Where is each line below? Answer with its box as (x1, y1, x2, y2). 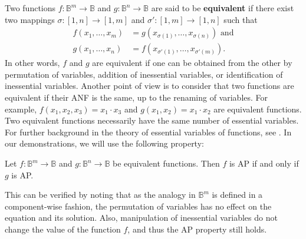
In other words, (5, 57, 60, 69)
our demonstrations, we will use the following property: (5, 137, 204, 150)
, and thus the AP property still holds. (127, 223, 267, 235)
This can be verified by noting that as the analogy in (5, 188, 196, 201)
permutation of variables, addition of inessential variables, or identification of (5, 68, 283, 80)
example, (5, 102, 37, 115)
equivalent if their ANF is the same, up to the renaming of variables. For (5, 91, 268, 104)
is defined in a (212, 188, 263, 201)
